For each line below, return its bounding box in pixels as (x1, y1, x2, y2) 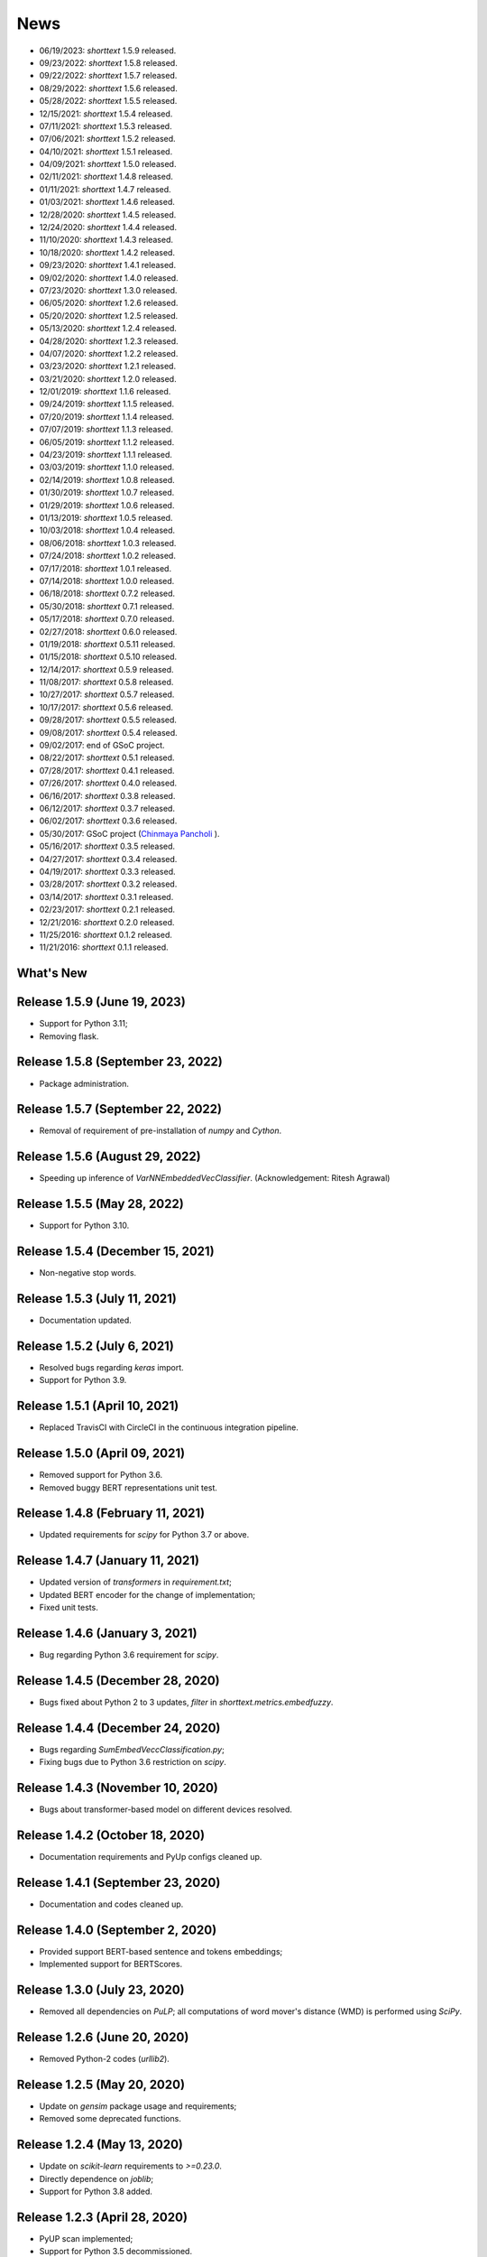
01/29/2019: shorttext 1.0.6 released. (39, 499, 175, 510)
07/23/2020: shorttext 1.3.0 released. (39, 284, 178, 295)
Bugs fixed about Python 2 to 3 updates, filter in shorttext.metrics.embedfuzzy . (39, 1696, 334, 1707)
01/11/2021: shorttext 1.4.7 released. (39, 183, 171, 194)
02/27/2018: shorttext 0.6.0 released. (39, 626, 178, 636)
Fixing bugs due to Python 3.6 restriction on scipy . (39, 1757, 227, 1768)
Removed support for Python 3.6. (39, 1470, 162, 1481)
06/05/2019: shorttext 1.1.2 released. (39, 436, 175, 447)
